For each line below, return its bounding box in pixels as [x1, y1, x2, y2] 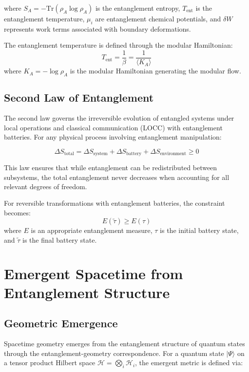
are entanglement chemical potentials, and [95, 14, 221, 23]
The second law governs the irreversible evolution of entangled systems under [4, 113, 234, 123]
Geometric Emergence [4, 316, 118, 331]
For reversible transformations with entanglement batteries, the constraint [4, 198, 225, 208]
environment [160, 151, 187, 157]
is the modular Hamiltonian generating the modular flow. [70, 66, 241, 76]
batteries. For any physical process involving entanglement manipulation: [4, 132, 222, 142]
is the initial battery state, [160, 225, 239, 235]
